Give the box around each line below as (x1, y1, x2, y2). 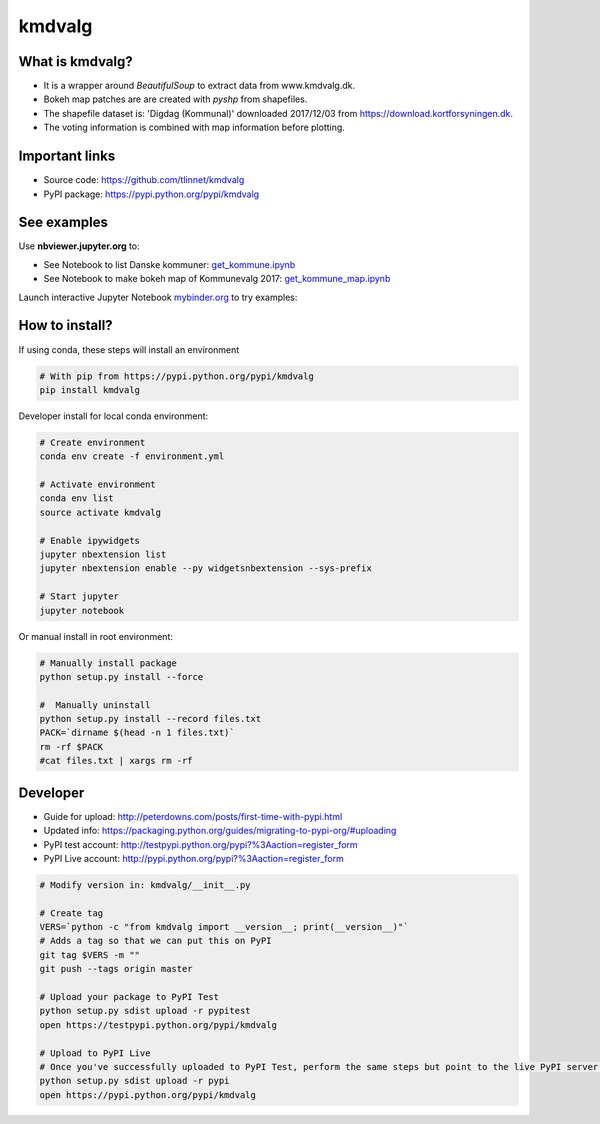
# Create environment (39, 436, 146, 448)
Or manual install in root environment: (18, 630, 174, 642)
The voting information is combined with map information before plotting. (43, 121, 345, 134)
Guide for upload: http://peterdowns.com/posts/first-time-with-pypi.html (43, 810, 343, 822)
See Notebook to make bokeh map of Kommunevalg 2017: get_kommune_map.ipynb (43, 273, 391, 285)
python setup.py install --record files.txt (39, 713, 262, 725)
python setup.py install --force (39, 671, 204, 682)
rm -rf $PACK (39, 741, 104, 752)
